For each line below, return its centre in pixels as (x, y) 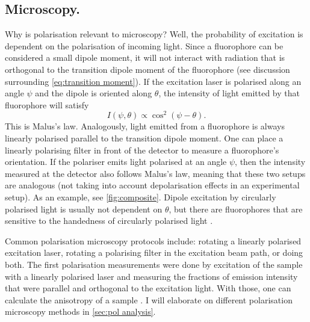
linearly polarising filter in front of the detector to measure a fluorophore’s (142, 150)
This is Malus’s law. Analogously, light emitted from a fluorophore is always (145, 126)
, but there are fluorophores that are (236, 209)
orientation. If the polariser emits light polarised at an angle (116, 162)
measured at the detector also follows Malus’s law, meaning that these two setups (155, 173)
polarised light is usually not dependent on (84, 209)
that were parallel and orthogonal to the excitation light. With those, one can (148, 288)
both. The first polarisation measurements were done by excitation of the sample (154, 264)
